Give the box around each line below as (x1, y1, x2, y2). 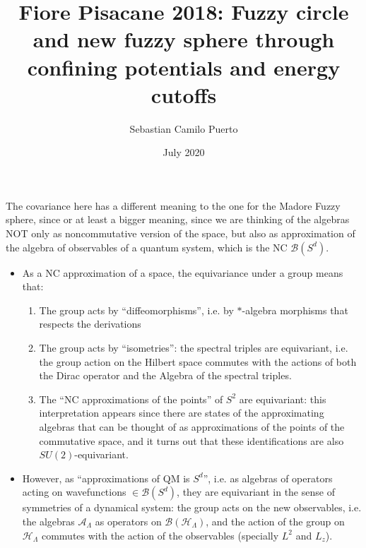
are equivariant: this (239, 391, 326, 406)
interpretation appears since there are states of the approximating (39, 405, 324, 420)
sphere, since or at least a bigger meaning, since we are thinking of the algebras (6, 212, 350, 227)
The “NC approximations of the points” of (39, 391, 223, 406)
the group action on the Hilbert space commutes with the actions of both (39, 354, 357, 369)
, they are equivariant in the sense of (177, 484, 335, 499)
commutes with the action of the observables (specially (41, 528, 279, 542)
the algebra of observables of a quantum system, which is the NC (6, 239, 288, 254)
